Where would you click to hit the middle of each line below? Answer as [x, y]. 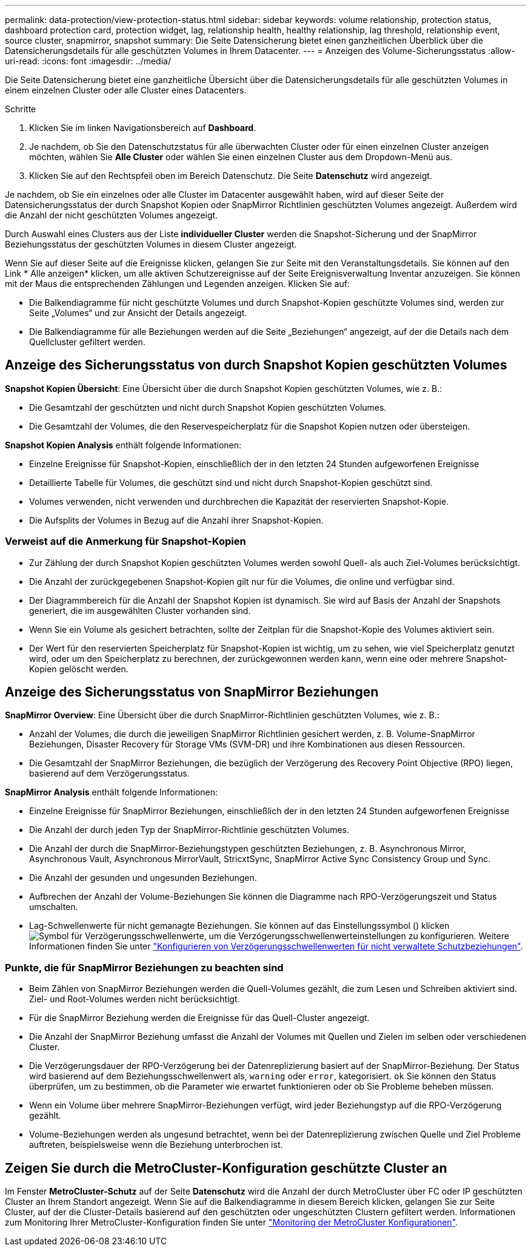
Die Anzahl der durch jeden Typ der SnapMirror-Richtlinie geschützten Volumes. [189, 830]
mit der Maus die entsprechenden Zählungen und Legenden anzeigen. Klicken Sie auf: [177, 284]
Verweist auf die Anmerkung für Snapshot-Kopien [125, 541]
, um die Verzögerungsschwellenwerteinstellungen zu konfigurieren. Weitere [356, 936]
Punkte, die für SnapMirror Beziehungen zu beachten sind [144, 967]
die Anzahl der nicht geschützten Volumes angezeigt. [112, 215]
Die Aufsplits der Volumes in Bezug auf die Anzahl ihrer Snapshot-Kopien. [176, 520]
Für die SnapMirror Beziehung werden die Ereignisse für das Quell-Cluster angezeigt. [199, 1018]
